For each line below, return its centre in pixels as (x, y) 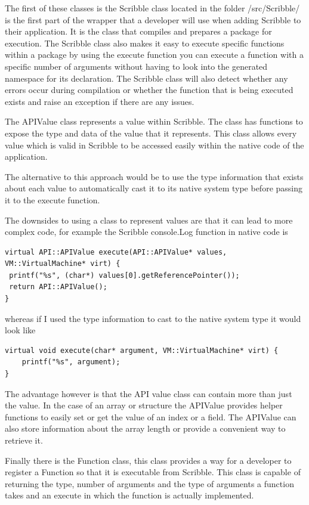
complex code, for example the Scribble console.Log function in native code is (146, 232)
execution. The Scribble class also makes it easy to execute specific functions (145, 43)
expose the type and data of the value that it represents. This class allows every (151, 133)
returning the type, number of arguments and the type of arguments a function (149, 483)
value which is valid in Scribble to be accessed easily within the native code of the (154, 145)
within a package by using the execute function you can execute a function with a (154, 55)
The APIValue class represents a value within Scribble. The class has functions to (154, 121)
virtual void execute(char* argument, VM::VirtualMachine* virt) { (142, 350)
